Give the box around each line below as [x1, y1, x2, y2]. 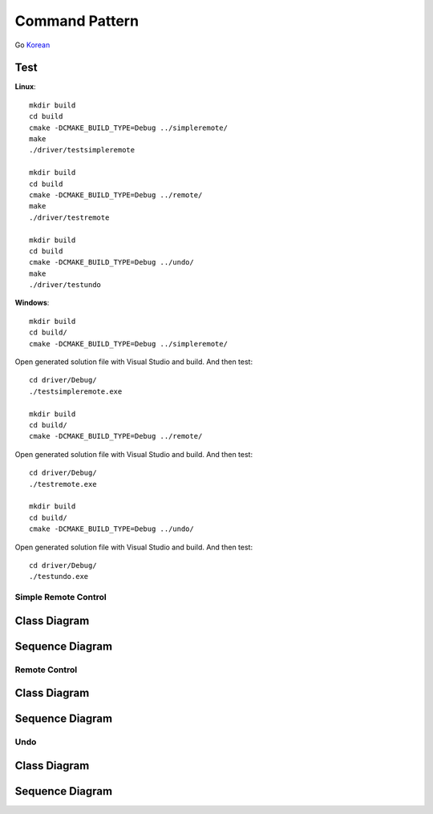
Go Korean [14, 40, 51, 50]
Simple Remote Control [14, 592, 107, 603]
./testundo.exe [29, 572, 89, 581]
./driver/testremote [29, 213, 110, 222]
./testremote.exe [29, 480, 97, 488]
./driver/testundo [29, 281, 102, 290]
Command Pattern [14, 12, 140, 30]
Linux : [14, 82, 36, 91]
